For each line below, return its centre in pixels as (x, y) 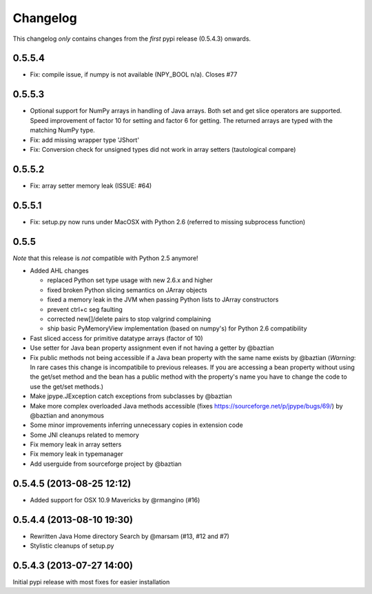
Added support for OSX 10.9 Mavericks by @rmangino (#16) (115, 499)
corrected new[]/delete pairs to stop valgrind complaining (129, 319)
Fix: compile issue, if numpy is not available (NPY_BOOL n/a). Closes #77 (134, 75)
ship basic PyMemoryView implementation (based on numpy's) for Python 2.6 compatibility (177, 328)
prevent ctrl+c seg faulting (85, 309)
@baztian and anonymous (67, 415)
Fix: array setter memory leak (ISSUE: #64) (91, 186)
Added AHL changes (59, 271)
